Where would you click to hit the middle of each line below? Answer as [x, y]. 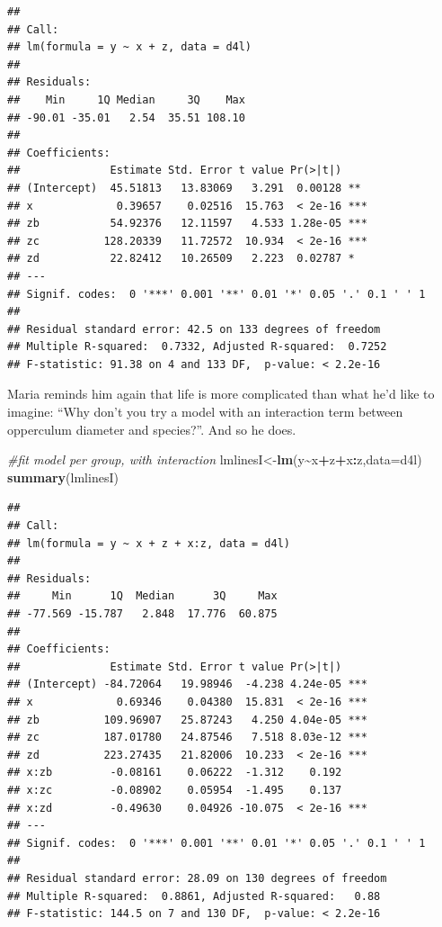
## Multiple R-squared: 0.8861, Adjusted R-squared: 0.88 [194, 896]
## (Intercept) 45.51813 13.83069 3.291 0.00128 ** [184, 188]
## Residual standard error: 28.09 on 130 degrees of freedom [197, 878]
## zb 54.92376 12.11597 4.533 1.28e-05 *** [187, 224]
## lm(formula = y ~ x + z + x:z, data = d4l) [149, 543]
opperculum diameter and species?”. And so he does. [152, 429]
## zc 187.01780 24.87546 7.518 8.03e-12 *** [187, 738]
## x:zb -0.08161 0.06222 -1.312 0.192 [175, 773]
